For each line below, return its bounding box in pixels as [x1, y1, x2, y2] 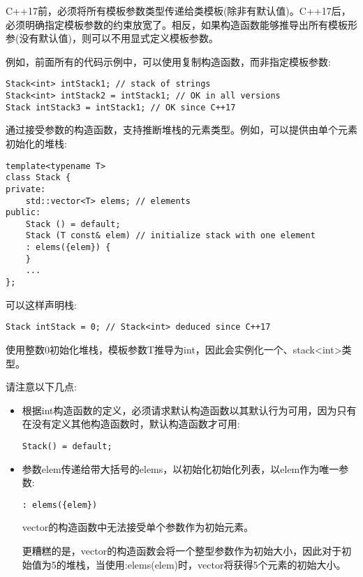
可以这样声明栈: [6, 297, 77, 312]
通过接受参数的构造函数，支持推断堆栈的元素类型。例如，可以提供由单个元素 [6, 122, 357, 137]
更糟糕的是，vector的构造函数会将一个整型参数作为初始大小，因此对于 [22, 543, 342, 558]
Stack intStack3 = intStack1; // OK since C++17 [6, 102, 236, 112]
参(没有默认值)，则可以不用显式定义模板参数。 [6, 31, 218, 45]
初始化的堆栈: [6, 136, 67, 150]
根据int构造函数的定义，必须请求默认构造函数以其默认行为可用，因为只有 [22, 402, 357, 417]
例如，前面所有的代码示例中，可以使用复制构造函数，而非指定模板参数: [6, 54, 331, 68]
